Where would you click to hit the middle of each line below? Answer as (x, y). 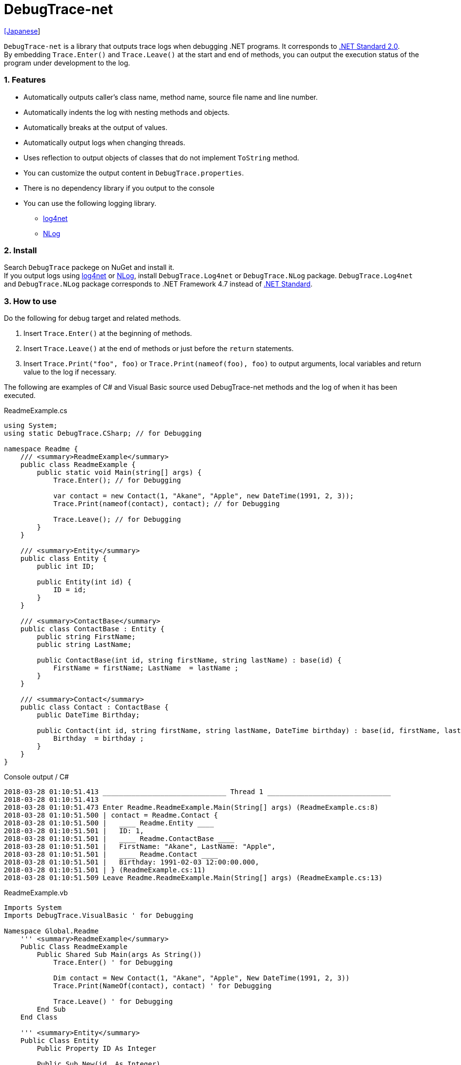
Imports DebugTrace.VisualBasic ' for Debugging (99, 915)
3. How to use (30, 301)
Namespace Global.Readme (51, 931)
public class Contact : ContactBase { (94, 707)
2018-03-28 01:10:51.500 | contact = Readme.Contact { (111, 815)
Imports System (33, 908)
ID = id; (70, 590)
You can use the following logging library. (90, 203)
